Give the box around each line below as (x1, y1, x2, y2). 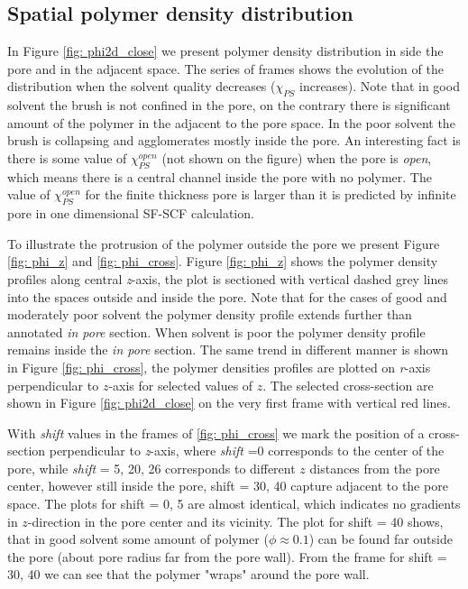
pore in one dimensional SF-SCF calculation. (7, 204, 254, 223)
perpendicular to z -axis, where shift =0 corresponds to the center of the (49, 441, 445, 460)
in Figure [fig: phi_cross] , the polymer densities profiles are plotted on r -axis (7, 357, 431, 376)
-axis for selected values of (108, 375, 253, 394)
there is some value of (7, 148, 127, 167)
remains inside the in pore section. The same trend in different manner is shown (7, 340, 449, 359)
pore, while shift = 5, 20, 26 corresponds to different (7, 458, 296, 477)
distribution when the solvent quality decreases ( (7, 77, 276, 96)
